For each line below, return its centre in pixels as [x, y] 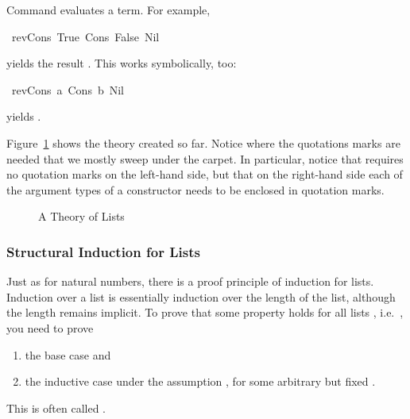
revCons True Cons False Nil [85, 36]
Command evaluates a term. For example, [108, 10]
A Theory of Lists [81, 216]
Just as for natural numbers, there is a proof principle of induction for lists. [190, 281]
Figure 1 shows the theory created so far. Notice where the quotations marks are [203, 142]
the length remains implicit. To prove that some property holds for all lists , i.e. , [205, 312]
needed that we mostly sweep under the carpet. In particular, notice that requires [205, 158]
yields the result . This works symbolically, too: [122, 63]
